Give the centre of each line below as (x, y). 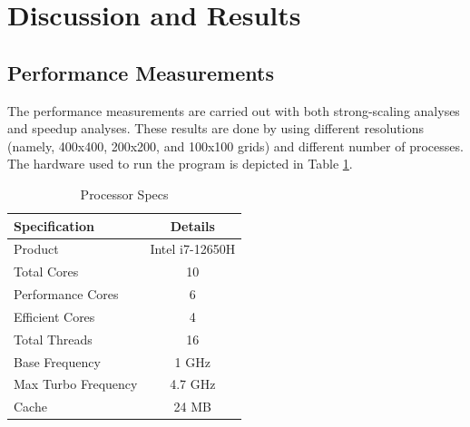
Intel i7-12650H (193, 249)
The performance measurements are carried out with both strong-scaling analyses (234, 110)
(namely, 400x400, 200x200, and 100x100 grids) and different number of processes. (235, 146)
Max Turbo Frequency (76, 384)
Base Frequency (57, 361)
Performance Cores (66, 294)
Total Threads (53, 339)
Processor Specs (124, 194)
